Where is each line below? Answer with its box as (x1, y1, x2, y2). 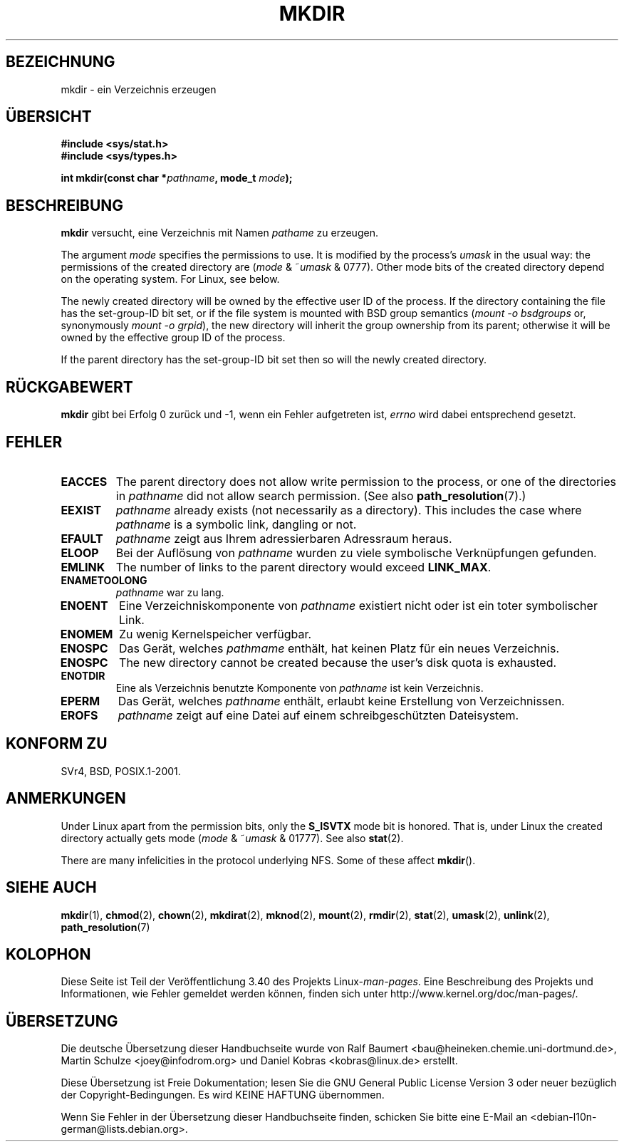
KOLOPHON (6, 945, 91, 963)
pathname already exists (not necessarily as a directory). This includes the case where (115, 502, 582, 517)
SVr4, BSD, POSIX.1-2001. (61, 764, 181, 777)
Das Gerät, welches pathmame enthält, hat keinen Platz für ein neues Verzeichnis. (119, 640, 559, 655)
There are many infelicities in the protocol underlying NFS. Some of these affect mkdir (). (61, 853, 476, 866)
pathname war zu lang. (115, 586, 224, 598)
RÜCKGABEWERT (6, 378, 133, 396)
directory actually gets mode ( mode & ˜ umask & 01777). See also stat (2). (61, 831, 404, 844)
